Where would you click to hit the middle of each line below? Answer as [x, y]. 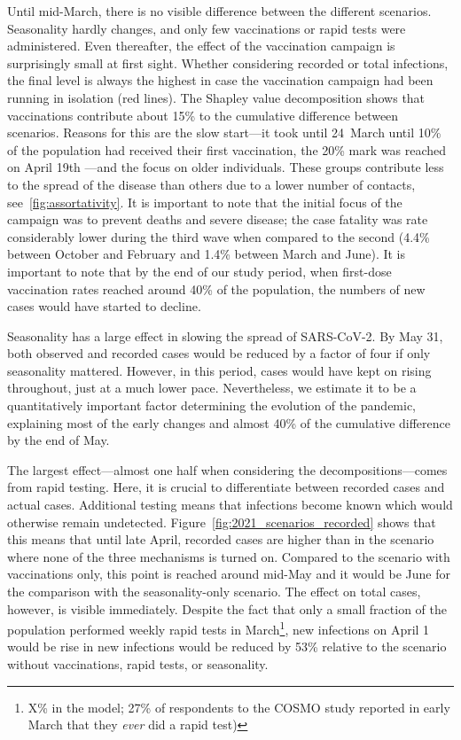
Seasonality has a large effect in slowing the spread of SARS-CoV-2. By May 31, [225, 335]
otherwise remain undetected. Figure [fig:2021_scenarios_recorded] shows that [222, 522]
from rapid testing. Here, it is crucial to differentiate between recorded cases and [226, 487]
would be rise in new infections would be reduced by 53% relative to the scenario [227, 647]
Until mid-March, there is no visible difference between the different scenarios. [219, 11]
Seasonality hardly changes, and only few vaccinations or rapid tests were [207, 28]
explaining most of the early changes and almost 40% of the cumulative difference [229, 422]
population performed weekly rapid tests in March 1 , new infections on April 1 [219, 628]
